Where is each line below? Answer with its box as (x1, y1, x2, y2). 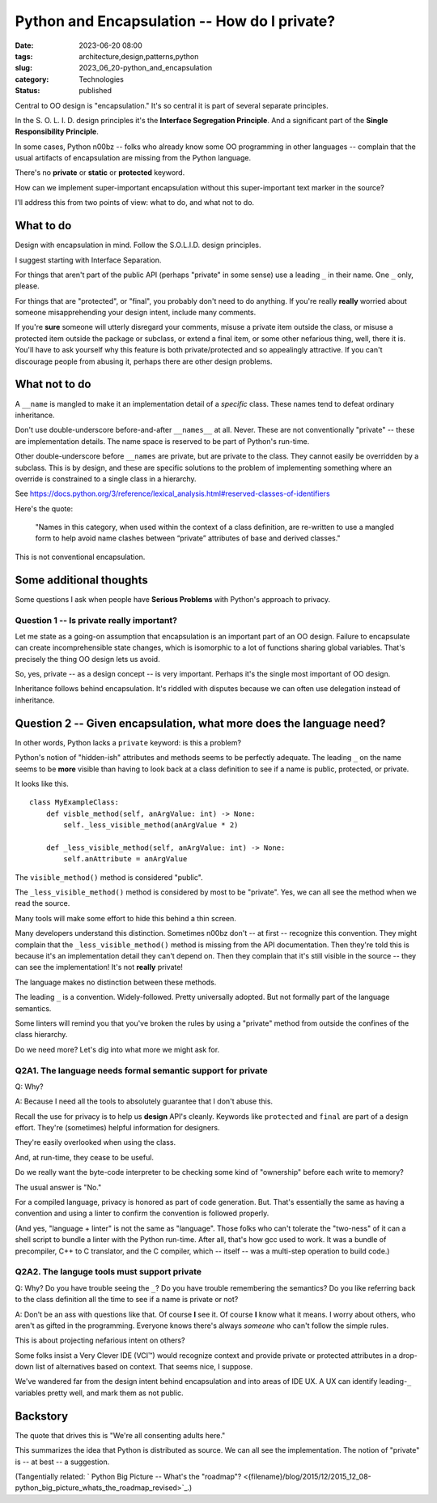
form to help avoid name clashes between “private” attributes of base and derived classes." (35, 533, 341, 543)
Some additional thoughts (15, 573, 149, 587)
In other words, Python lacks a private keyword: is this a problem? (15, 737, 242, 747)
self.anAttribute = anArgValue (63, 855, 188, 864)
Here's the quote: (15, 503, 73, 514)
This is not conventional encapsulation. (15, 552, 146, 561)
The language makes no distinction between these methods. (15, 977, 217, 987)
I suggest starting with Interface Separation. (15, 255, 162, 265)
